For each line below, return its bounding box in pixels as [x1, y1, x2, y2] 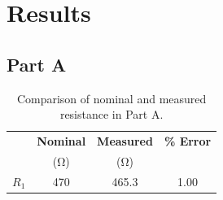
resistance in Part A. [59, 106, 164, 123]
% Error [164, 133, 212, 150]
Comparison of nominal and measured [16, 89, 207, 107]
